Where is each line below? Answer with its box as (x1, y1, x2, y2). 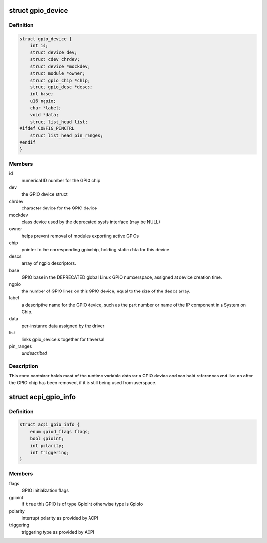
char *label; (30, 105, 62, 111)
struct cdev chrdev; (30, 57, 80, 62)
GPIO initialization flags (21, 487, 69, 494)
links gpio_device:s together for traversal (21, 336, 105, 342)
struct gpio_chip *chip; (30, 77, 90, 83)
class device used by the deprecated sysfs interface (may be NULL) (21, 219, 160, 225)
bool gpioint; (30, 436, 64, 442)
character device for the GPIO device (21, 205, 97, 211)
